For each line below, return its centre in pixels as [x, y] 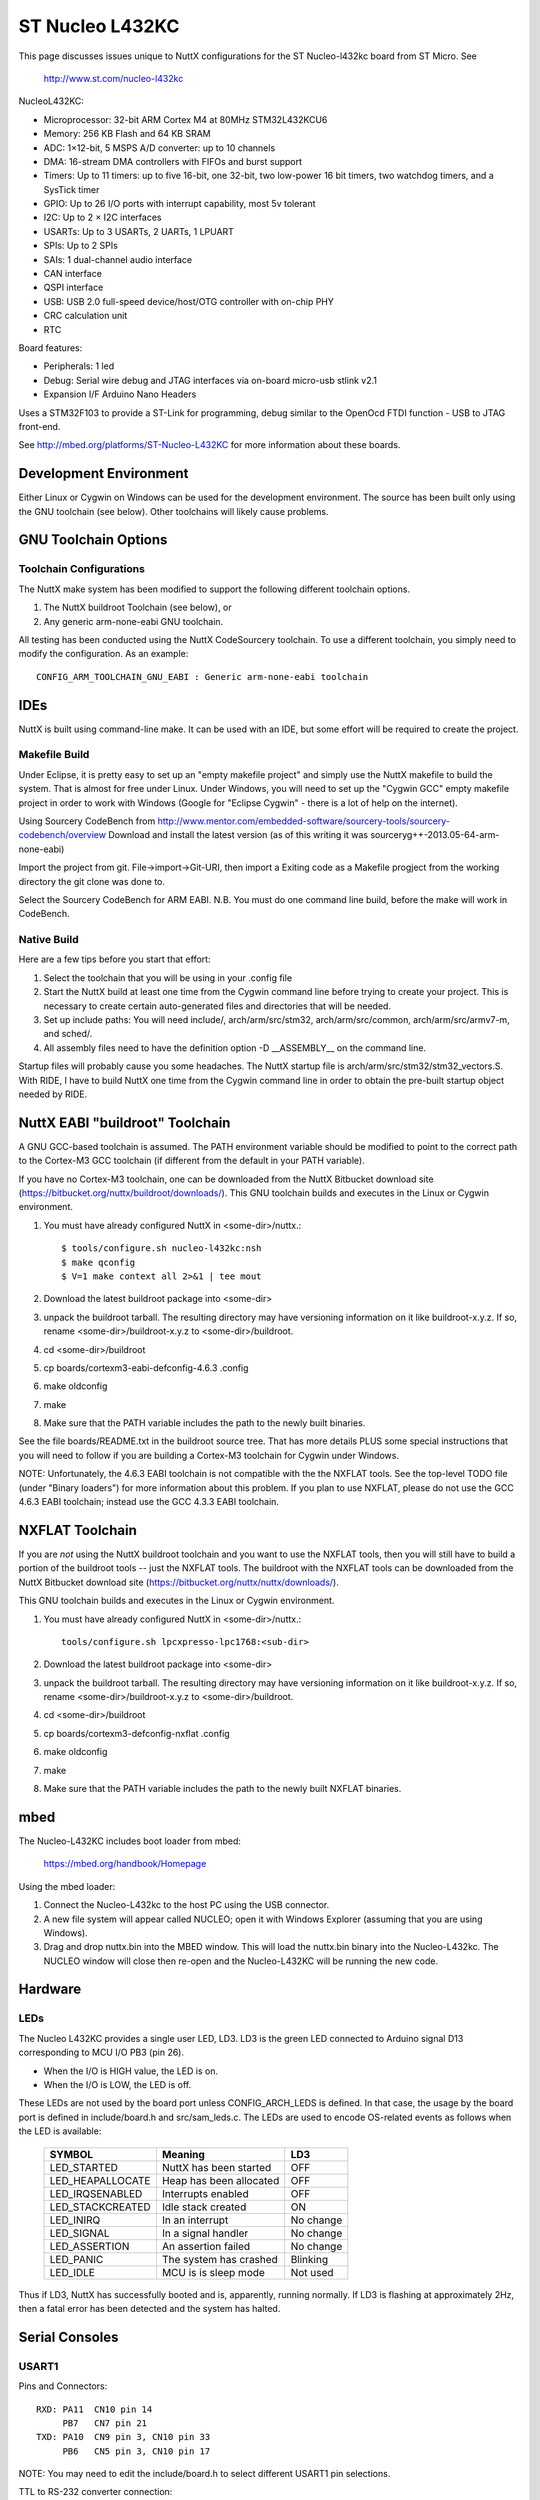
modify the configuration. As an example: [103, 654]
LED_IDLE [72, 2272]
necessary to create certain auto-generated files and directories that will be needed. [217, 1006]
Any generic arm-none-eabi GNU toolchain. [133, 621]
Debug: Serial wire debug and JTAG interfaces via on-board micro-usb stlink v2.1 [210, 380]
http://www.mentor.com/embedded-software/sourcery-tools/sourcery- [303, 821]
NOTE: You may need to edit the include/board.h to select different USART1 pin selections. [204, 2474]
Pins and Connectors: [63, 2386]
